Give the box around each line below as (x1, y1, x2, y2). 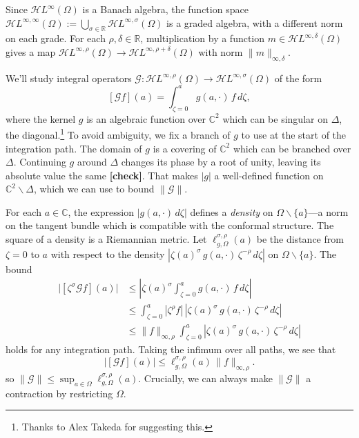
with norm (198, 44, 243, 59)
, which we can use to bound (33, 181, 155, 196)
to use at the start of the (241, 127, 347, 141)
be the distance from (256, 232, 344, 246)
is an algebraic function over (86, 111, 206, 126)
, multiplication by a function (140, 31, 265, 46)
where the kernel (6, 111, 76, 126)
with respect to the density (50, 246, 165, 261)
